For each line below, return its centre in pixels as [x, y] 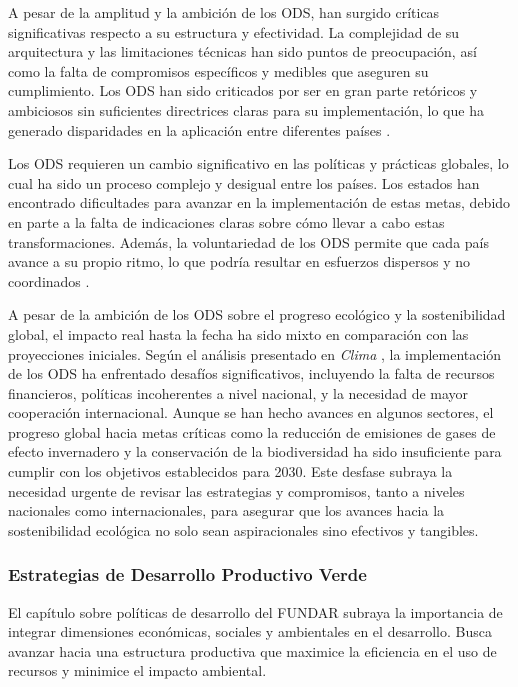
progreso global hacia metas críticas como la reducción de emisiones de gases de [252, 431]
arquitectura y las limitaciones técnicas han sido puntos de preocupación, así [242, 51]
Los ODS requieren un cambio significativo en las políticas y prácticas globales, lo [258, 163]
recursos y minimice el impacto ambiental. [137, 670]
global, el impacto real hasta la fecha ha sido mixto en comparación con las [238, 333]
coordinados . [49, 280]
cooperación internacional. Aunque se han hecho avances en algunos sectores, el [251, 412]
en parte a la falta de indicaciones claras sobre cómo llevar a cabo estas [226, 221]
